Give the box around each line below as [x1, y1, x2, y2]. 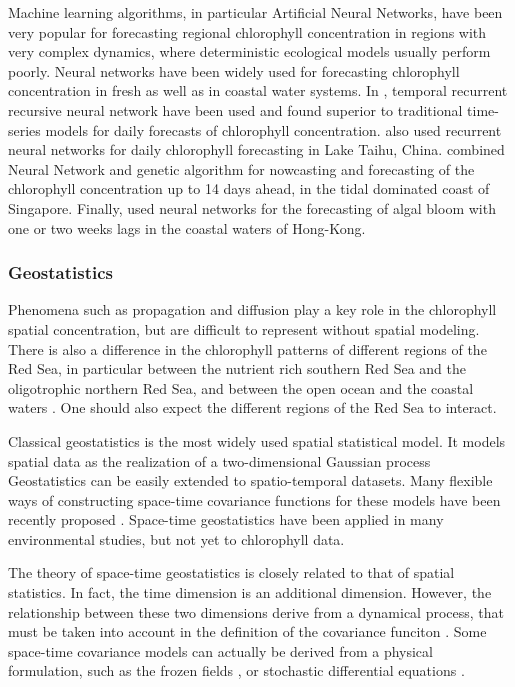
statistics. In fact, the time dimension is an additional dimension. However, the [8, 582, 492, 603]
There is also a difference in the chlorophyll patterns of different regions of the [8, 338, 487, 359]
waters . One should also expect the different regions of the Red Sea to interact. [8, 397, 497, 418]
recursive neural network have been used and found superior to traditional [8, 99, 463, 120]
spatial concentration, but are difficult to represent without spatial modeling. [8, 318, 480, 339]
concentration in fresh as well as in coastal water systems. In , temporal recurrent [8, 80, 508, 101]
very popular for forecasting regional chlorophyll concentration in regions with [8, 21, 487, 42]
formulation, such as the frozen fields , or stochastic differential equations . [8, 660, 465, 681]
